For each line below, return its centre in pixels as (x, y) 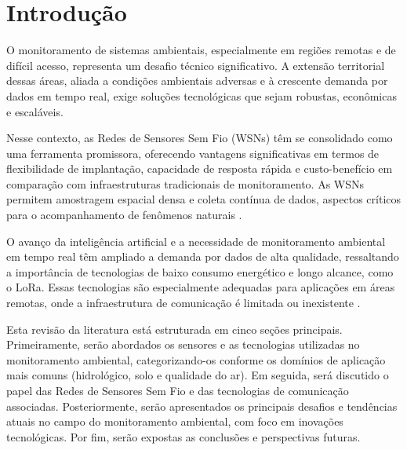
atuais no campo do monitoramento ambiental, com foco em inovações (175, 421)
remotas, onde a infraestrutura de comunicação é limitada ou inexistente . (184, 303)
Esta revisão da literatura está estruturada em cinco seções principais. (174, 329)
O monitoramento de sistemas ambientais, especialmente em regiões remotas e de (201, 50)
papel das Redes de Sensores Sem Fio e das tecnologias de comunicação (178, 390)
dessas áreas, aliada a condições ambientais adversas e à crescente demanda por (197, 80)
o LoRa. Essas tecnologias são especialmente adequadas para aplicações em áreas (201, 287)
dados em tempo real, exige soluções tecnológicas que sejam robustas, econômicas (202, 95)
